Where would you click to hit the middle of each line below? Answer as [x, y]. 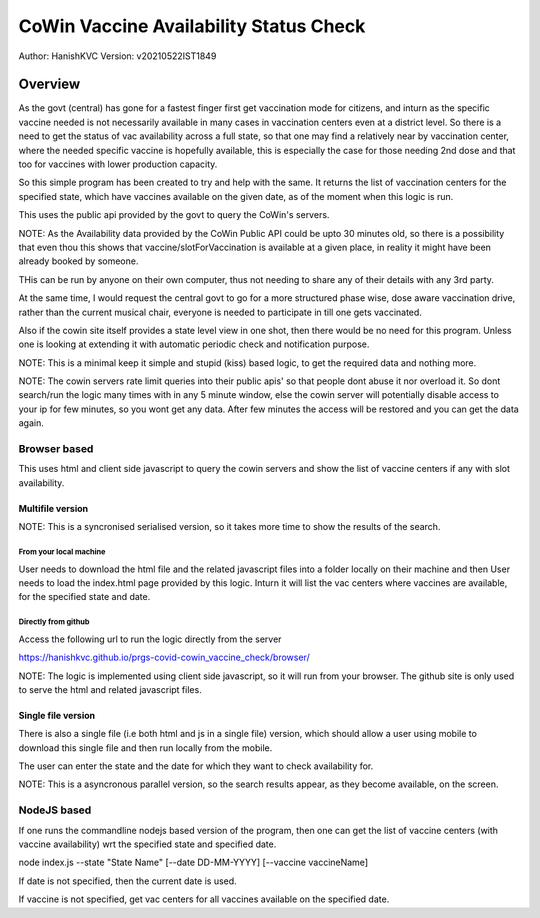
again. [31, 423]
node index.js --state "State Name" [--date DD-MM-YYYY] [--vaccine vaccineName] [193, 862]
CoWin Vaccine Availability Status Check [192, 26]
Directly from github [54, 622]
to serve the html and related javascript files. [110, 689]
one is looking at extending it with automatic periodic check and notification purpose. [194, 344]
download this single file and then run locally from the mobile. [145, 747]
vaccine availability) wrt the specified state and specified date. [147, 844]
